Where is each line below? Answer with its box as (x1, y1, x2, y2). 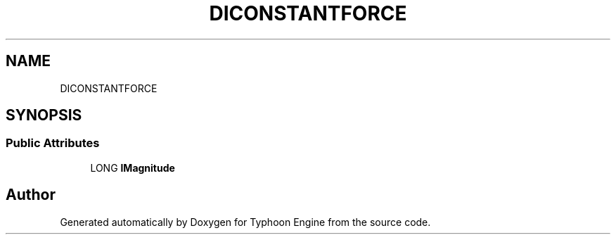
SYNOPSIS (6, 106, 82, 125)
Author (6, 186, 56, 204)
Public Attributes (6, 136, 100, 151)
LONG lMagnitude (90, 161, 175, 174)
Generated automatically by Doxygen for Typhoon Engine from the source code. (60, 215, 431, 228)
